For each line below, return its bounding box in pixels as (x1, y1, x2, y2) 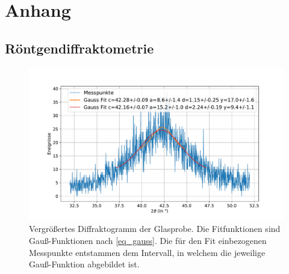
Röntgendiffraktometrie (5, 38, 154, 57)
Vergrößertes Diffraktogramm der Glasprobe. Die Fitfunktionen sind (29, 222, 281, 235)
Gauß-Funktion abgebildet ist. (29, 258, 140, 270)
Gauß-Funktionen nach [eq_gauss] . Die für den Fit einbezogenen (29, 234, 267, 246)
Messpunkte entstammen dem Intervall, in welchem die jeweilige (29, 246, 266, 258)
